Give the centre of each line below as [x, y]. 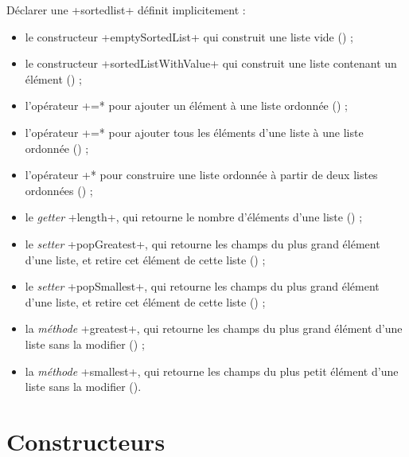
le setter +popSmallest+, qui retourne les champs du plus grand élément [202, 286]
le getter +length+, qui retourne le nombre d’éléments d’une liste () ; [194, 217]
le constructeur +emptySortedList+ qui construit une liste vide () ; [189, 36]
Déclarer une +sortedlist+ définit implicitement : [126, 10]
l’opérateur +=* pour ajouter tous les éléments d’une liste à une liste [194, 132]
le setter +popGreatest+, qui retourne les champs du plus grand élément [203, 243]
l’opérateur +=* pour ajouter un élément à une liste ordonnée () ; [186, 105]
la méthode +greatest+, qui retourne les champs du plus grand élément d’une [214, 328]
